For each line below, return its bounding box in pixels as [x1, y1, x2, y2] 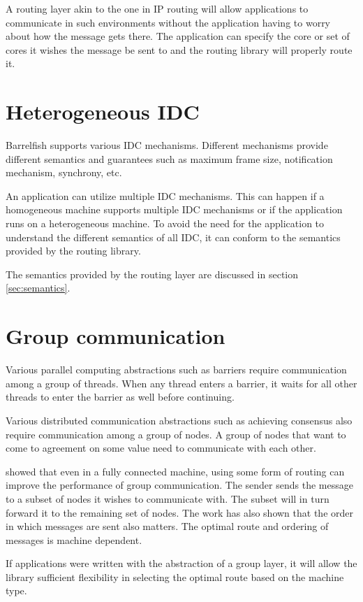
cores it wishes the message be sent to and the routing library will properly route [6, 42, 353, 57]
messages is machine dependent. [6, 532, 142, 547]
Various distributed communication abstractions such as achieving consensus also [6, 413, 353, 427]
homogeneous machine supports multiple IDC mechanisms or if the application [6, 202, 343, 217]
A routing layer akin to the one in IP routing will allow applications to [6, 1, 309, 15]
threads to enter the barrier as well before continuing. [6, 389, 235, 404]
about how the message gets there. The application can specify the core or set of [6, 29, 350, 43]
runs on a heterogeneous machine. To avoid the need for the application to [6, 216, 325, 231]
